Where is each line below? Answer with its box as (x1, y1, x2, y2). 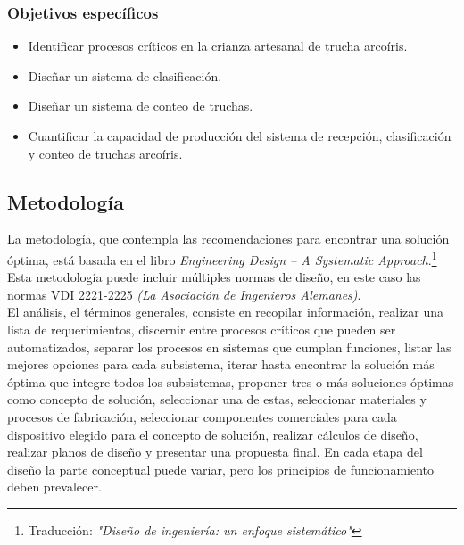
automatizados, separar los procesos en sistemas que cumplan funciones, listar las (7, 337, 452, 356)
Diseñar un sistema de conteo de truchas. (28, 96, 253, 115)
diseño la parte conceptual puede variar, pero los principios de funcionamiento (7, 459, 435, 478)
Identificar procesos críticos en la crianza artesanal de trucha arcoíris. (28, 37, 408, 55)
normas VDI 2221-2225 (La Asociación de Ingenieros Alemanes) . (7, 285, 361, 303)
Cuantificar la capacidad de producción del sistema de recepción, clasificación (28, 127, 452, 145)
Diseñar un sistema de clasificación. (28, 66, 222, 85)
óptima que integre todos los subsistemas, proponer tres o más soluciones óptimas (7, 372, 454, 391)
